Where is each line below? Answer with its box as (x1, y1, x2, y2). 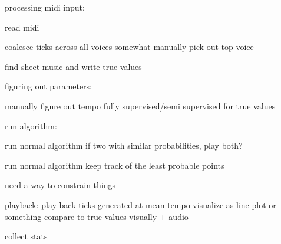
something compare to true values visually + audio (5, 210, 189, 222)
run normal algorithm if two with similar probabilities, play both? (5, 139, 243, 152)
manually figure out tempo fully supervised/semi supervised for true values (5, 99, 276, 112)
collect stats (5, 230, 48, 242)
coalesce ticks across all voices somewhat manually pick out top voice (5, 41, 254, 53)
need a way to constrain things (5, 179, 116, 191)
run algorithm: (5, 119, 57, 132)
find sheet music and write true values (5, 60, 142, 72)
